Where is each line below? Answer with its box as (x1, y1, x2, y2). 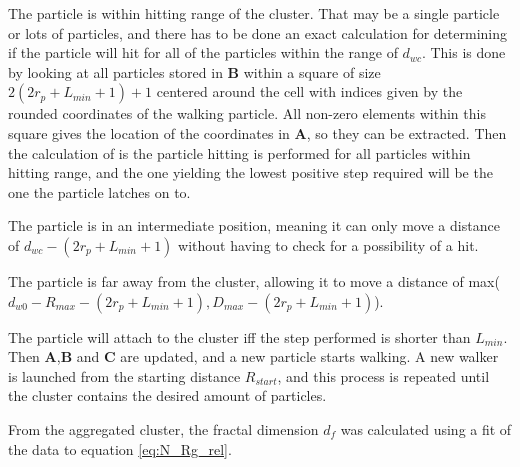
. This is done (421, 42, 506, 63)
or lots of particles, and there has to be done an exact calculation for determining (8, 22, 507, 43)
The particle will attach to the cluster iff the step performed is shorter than (8, 326, 471, 347)
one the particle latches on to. (8, 181, 191, 202)
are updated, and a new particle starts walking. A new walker (120, 346, 499, 367)
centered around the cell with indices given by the (156, 81, 463, 102)
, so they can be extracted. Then (306, 122, 507, 143)
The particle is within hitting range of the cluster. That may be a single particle (8, 3, 500, 23)
